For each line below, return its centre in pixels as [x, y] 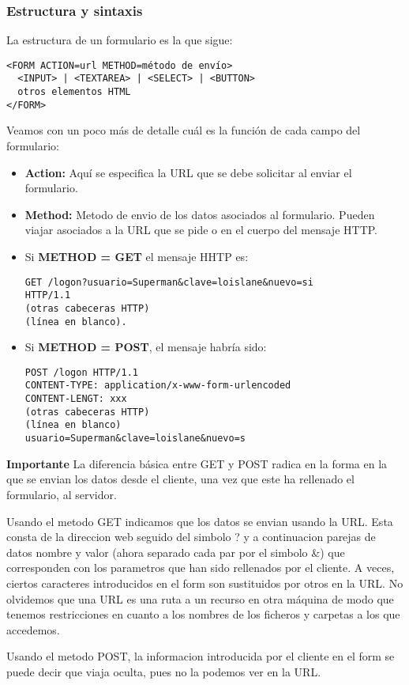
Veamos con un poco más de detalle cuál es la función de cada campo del [184, 130]
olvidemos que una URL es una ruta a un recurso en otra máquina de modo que [200, 598]
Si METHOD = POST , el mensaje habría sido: [146, 347]
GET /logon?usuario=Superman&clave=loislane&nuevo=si [169, 282]
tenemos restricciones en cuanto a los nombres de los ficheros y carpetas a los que [203, 614]
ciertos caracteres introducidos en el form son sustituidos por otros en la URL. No [205, 583]
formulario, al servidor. [62, 494]
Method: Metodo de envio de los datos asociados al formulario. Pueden [200, 214]
